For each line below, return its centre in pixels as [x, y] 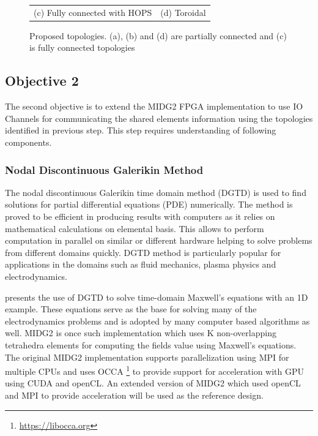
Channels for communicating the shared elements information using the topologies [159, 118]
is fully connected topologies [82, 47]
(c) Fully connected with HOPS [93, 12]
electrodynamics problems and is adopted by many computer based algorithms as [157, 321]
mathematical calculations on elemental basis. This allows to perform [135, 228]
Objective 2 [42, 81]
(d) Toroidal [183, 12]
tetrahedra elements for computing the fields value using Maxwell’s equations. [151, 344]
